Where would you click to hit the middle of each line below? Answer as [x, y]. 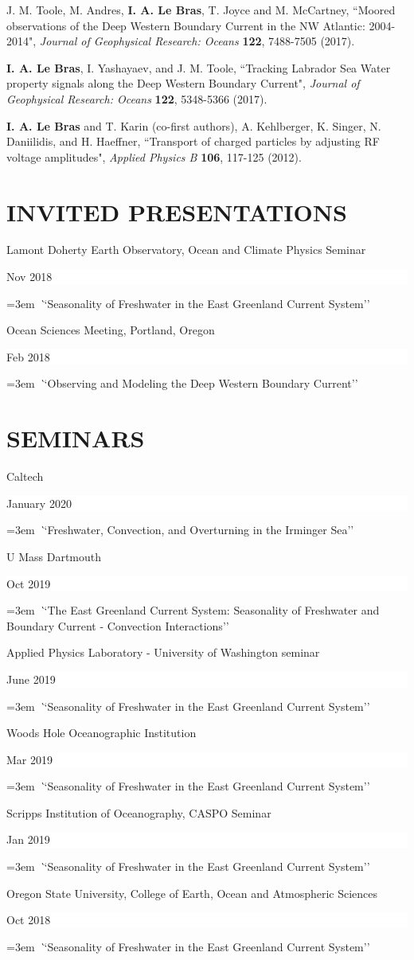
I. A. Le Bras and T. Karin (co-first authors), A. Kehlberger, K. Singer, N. [194, 125]
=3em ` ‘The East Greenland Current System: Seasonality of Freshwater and [193, 610]
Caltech [25, 476]
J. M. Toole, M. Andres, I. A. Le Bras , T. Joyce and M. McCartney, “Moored [201, 10]
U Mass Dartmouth [54, 556]
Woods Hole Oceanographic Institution [102, 733]
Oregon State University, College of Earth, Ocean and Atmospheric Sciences [192, 893]
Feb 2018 [28, 356]
